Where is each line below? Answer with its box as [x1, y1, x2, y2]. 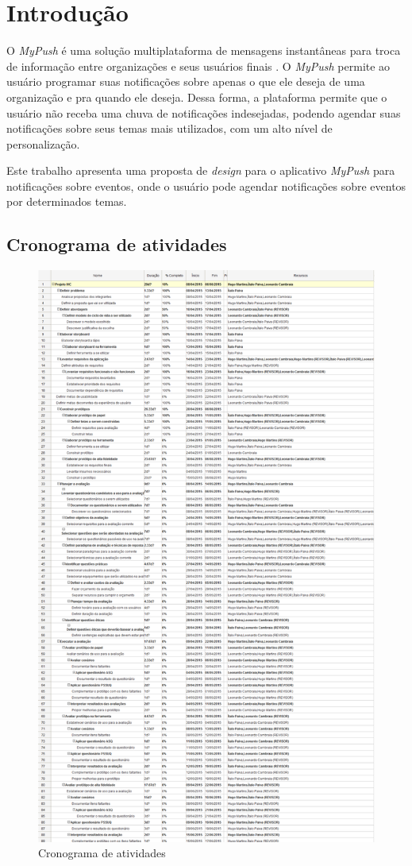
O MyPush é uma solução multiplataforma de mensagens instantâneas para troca [6, 42, 401, 59]
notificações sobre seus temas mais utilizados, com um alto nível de [6, 120, 333, 137]
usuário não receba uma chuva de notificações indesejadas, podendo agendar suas [6, 104, 401, 121]
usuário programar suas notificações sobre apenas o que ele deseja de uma [6, 73, 365, 90]
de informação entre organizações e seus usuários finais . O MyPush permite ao [6, 57, 391, 74]
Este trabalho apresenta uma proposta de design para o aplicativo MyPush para [6, 162, 395, 179]
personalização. [6, 135, 80, 152]
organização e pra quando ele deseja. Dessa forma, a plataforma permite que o [6, 88, 387, 105]
